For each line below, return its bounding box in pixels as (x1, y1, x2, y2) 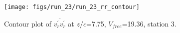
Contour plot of (4, 18, 51, 28)
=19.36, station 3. (122, 18, 177, 28)
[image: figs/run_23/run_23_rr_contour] (4, 3, 140, 10)
